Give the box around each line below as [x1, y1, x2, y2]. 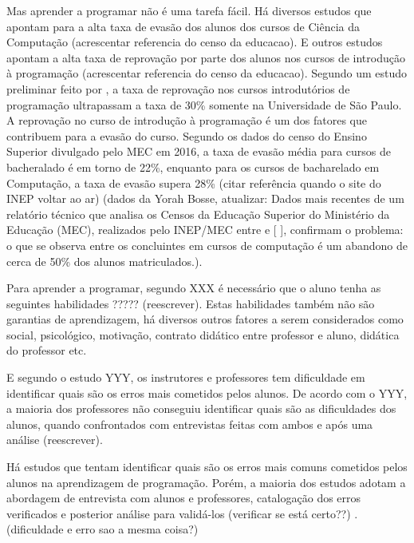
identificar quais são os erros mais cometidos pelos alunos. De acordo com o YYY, [6, 384, 408, 401]
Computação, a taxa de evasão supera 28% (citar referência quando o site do [6, 174, 381, 191]
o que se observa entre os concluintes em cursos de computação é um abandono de [6, 236, 408, 253]
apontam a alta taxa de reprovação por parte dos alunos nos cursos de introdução [6, 49, 405, 65]
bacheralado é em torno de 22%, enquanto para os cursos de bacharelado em [6, 158, 380, 175]
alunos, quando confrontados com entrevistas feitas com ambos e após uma [6, 415, 373, 432]
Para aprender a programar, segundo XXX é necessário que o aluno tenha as [6, 279, 381, 296]
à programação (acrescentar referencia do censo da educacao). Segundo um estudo [6, 65, 408, 81]
